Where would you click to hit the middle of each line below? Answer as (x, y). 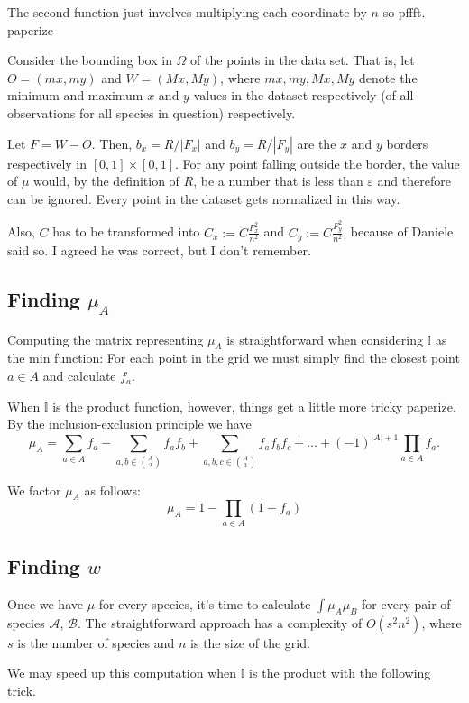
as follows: (112, 490)
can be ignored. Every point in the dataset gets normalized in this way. (204, 198)
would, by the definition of (106, 181)
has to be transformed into (126, 231)
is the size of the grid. (250, 642)
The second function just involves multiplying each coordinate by (187, 12)
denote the (388, 77)
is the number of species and (96, 642)
